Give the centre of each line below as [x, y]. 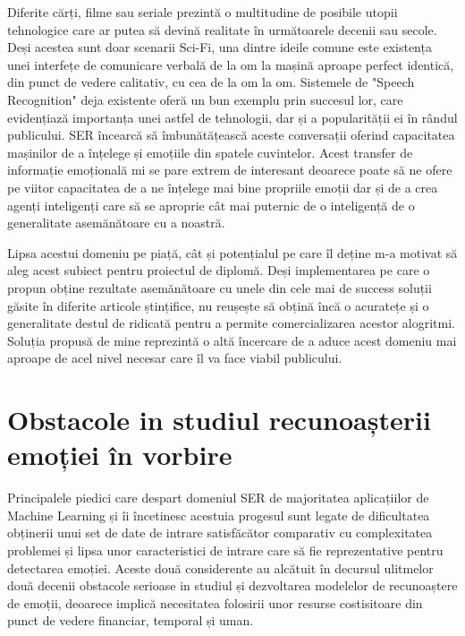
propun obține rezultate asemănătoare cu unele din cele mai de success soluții [220, 287]
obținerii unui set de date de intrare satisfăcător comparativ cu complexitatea [220, 533]
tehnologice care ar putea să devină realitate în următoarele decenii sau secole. [222, 29]
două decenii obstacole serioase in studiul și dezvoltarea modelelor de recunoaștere [232, 585]
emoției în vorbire [120, 455]
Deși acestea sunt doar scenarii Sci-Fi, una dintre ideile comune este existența [220, 47]
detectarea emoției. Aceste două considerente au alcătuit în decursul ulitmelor [220, 567]
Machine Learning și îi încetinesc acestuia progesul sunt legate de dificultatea [219, 515]
